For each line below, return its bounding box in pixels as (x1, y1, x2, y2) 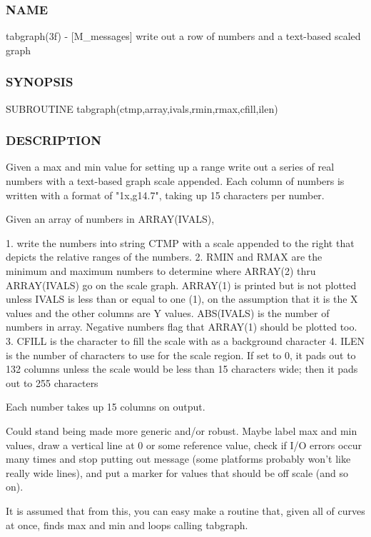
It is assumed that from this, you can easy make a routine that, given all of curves (6, 503, 365, 518)
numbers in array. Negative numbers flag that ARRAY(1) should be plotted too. (6, 319, 357, 334)
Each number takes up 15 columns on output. (6, 399, 205, 414)
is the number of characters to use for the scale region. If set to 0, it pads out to (6, 347, 356, 362)
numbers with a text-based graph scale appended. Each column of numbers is (6, 174, 345, 189)
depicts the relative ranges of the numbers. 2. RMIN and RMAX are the (6, 249, 322, 264)
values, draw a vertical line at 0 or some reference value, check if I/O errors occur (6, 437, 362, 452)
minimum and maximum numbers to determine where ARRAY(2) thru (6, 264, 316, 278)
